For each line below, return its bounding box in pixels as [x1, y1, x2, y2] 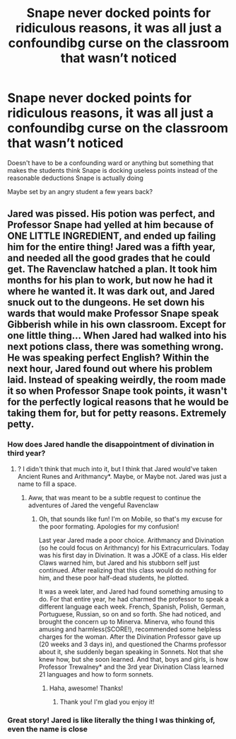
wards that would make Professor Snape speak [7, 308, 219, 320]
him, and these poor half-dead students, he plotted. [38, 573, 189, 582]
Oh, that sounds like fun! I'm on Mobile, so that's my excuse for [38, 514, 223, 523]
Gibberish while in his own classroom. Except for [7, 319, 226, 331]
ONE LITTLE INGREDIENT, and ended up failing [7, 230, 216, 242]
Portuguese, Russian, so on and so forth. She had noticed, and [38, 609, 221, 618]
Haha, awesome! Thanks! [49, 684, 124, 692]
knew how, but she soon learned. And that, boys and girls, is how [38, 655, 229, 663]
